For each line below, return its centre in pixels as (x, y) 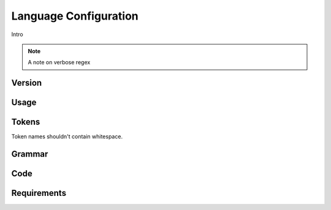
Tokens (26, 122)
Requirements (39, 193)
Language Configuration (75, 16)
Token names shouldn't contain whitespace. (67, 137)
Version (27, 83)
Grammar (30, 154)
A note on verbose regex (59, 62)
